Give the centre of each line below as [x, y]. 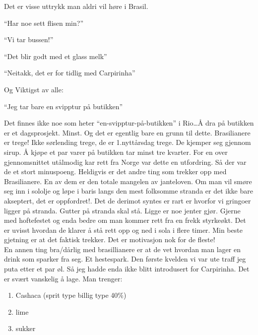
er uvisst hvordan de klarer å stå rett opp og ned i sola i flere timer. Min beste [123, 230]
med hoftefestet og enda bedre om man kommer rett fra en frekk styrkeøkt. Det [125, 220]
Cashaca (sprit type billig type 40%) [71, 295]
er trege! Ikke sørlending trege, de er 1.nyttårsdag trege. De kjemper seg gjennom [128, 142]
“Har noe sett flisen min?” [44, 23]
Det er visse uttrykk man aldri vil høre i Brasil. [76, 6]
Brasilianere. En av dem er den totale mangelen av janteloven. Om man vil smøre [128, 181]
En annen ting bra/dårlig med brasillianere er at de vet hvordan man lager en [122, 249]
